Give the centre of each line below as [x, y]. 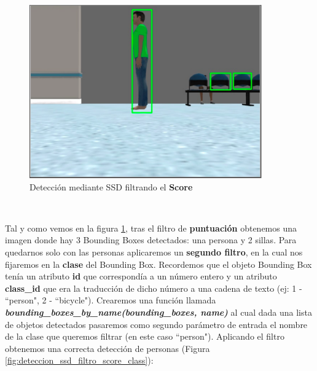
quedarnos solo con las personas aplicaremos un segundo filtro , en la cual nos [154, 252]
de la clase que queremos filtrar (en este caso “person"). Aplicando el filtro [145, 336]
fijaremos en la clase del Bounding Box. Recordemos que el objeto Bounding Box [158, 264]
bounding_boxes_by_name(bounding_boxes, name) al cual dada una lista [158, 312]
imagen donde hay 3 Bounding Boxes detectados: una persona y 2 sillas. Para [151, 240]
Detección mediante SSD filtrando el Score [111, 186]
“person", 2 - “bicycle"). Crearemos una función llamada [111, 300]
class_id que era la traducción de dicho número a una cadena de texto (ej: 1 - [154, 288]
